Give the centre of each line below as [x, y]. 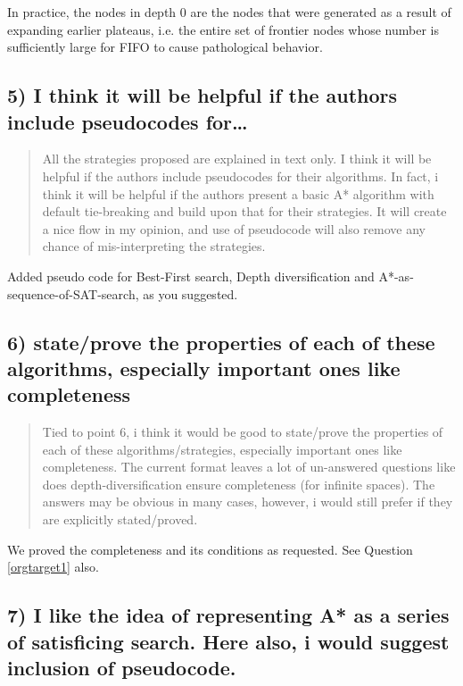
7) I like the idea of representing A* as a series [228, 615]
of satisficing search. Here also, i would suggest [228, 641]
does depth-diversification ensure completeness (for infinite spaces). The [239, 484]
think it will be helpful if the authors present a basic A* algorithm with [238, 193]
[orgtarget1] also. [53, 567]
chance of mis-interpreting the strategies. [154, 246]
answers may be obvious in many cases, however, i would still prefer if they [248, 502]
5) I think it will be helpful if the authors [203, 95]
